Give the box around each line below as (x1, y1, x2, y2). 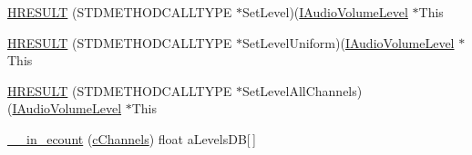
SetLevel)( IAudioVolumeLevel (241, 3, 408, 21)
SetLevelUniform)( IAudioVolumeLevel (241, 33, 455, 52)
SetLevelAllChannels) (241, 81, 363, 100)
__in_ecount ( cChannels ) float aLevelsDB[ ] (7, 129, 256, 148)
